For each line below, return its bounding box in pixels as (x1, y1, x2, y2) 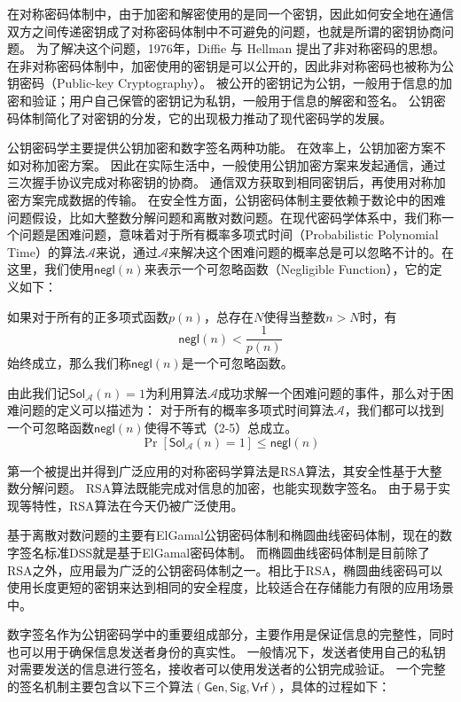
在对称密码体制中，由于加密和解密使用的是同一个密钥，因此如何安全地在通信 (7, 4, 454, 22)
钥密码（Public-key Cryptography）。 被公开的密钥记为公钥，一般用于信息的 (7, 74, 440, 92)
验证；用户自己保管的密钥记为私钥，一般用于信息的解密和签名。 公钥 (31, 90, 434, 109)
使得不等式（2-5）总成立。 (144, 417, 298, 436)
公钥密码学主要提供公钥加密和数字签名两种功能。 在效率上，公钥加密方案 (7, 138, 434, 157)
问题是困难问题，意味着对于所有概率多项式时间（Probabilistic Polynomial (19, 225, 439, 244)
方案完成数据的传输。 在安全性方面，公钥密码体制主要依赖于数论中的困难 (19, 190, 446, 208)
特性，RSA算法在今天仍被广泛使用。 (31, 495, 244, 514)
